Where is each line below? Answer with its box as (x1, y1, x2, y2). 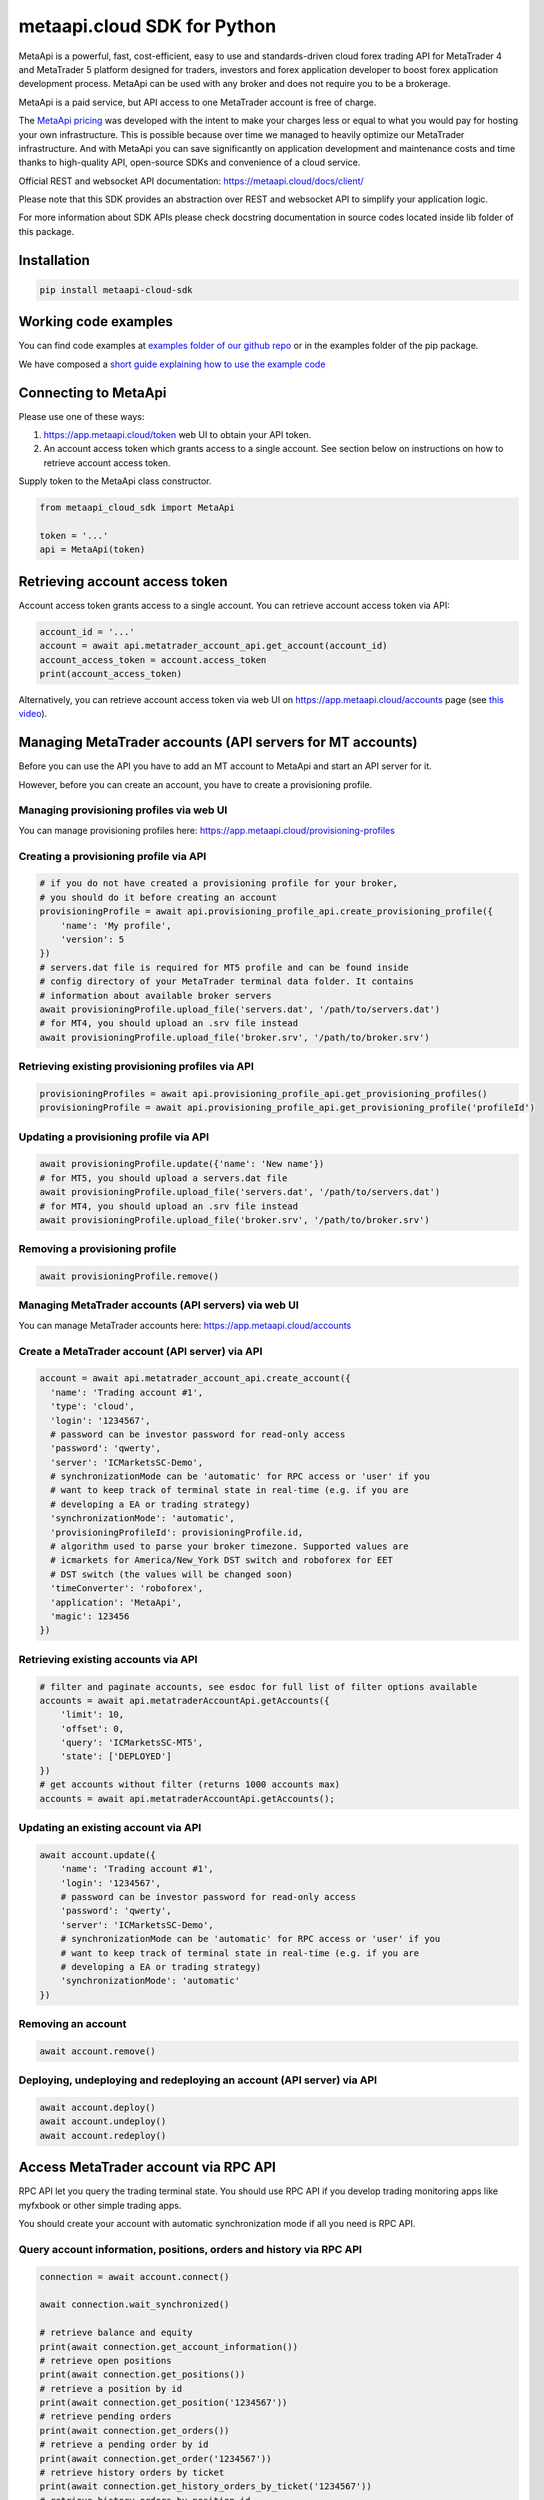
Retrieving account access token (18, 573, 228, 590)
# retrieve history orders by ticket (39, 2467, 225, 2479)
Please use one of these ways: (18, 410, 145, 422)
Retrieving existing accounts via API (18, 1652, 198, 1666)
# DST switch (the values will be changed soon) (50, 1568, 294, 1580)
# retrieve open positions (39, 2355, 172, 2366)
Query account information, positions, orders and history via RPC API (18, 2242, 362, 2256)
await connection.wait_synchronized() (39, 2299, 230, 2310)
